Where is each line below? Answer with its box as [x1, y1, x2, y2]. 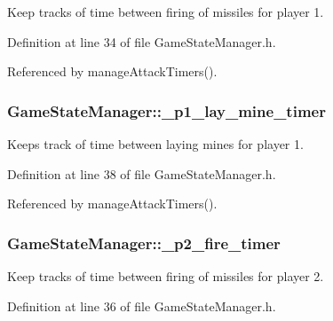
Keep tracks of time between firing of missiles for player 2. [7, 267, 324, 285]
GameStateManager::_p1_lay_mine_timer [7, 99, 326, 121]
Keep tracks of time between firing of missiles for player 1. [7, 3, 324, 20]
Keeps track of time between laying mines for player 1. [7, 135, 304, 153]
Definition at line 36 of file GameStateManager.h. [7, 296, 276, 315]
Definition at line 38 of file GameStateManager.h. [7, 164, 276, 183]
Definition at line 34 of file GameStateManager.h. [7, 32, 276, 51]
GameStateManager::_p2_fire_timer [7, 231, 281, 254]
